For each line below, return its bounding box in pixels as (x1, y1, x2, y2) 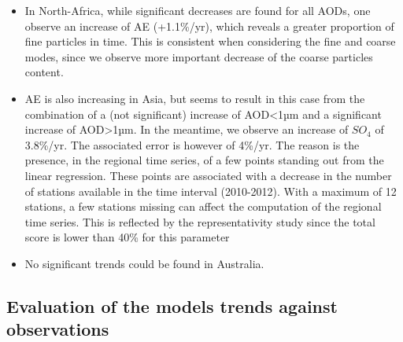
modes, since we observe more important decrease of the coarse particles (24, 48, 373, 64)
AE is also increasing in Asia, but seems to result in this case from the (24, 90, 365, 106)
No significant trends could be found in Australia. (24, 255, 264, 271)
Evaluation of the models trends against (6, 293, 338, 318)
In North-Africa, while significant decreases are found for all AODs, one (24, 2, 371, 18)
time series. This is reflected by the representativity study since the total (24, 213, 375, 230)
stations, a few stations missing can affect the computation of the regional (24, 198, 382, 215)
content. (24, 64, 64, 80)
